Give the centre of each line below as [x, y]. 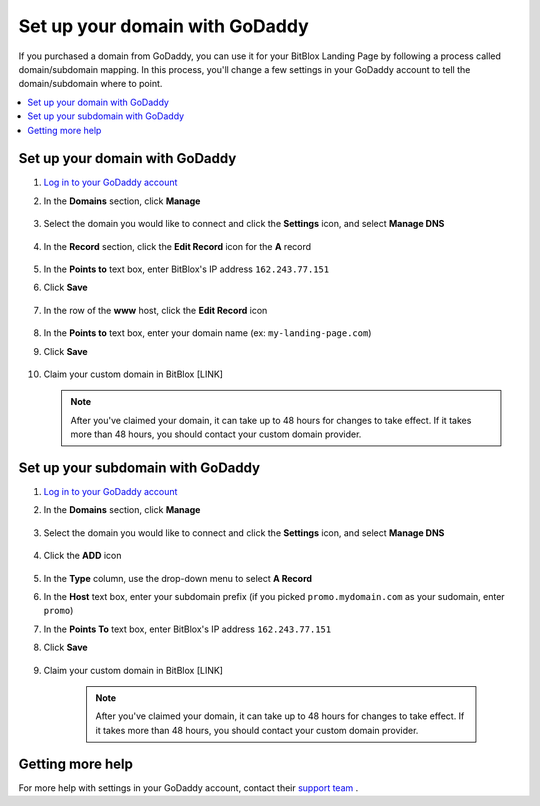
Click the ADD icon [82, 556]
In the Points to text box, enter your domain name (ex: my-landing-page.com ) [207, 333]
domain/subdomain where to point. [90, 84]
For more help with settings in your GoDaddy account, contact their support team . [188, 787]
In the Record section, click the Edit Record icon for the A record [177, 246]
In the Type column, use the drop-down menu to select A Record [178, 578]
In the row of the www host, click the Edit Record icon [155, 310]
